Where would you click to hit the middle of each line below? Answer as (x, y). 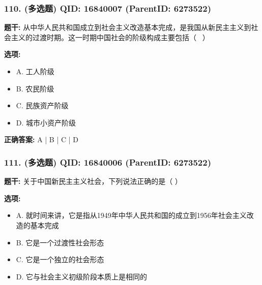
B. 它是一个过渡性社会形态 (60, 242)
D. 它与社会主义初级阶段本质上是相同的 (82, 276)
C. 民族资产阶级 (42, 105)
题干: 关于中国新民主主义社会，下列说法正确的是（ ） (93, 181)
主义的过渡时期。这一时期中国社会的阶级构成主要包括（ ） (110, 37)
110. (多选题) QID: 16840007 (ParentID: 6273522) (108, 8)
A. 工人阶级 (35, 71)
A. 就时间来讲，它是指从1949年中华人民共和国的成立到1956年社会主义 (131, 215)
